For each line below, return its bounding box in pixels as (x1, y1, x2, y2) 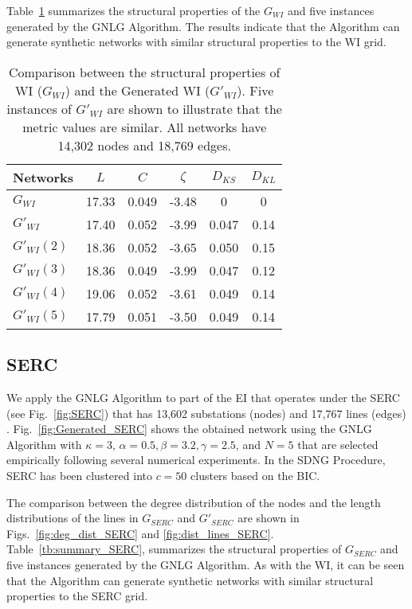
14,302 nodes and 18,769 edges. (57, 135, 231, 154)
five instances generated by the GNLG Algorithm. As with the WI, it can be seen (6, 556, 405, 572)
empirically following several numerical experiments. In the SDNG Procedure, (6, 451, 386, 468)
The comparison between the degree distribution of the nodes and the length (6, 494, 381, 510)
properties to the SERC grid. (6, 588, 148, 604)
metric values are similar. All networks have (22, 117, 267, 136)
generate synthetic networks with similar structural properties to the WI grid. (6, 33, 386, 50)
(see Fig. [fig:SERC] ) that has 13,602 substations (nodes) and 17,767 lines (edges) (6, 404, 406, 421)
